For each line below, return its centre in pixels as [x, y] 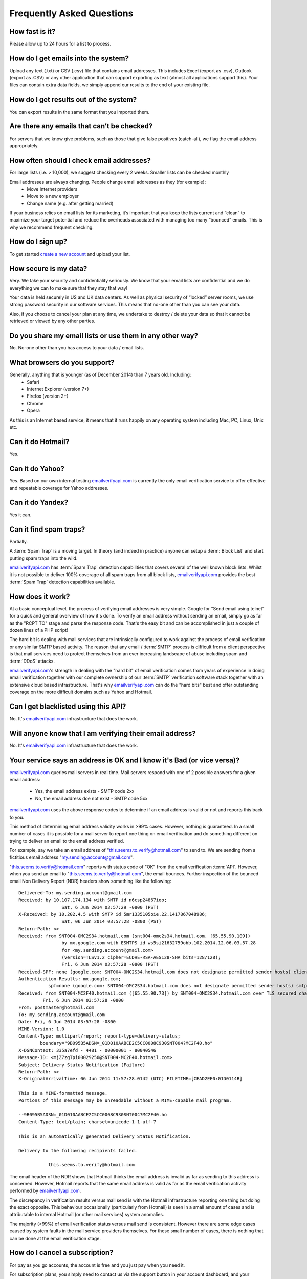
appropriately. [24, 145]
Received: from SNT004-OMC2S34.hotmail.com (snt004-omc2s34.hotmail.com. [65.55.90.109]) [135, 936]
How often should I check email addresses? [80, 160]
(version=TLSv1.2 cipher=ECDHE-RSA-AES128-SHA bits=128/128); [141, 957]
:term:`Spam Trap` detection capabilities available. [62, 582]
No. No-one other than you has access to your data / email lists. [77, 348]
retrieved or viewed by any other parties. [52, 321]
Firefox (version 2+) [48, 396]
